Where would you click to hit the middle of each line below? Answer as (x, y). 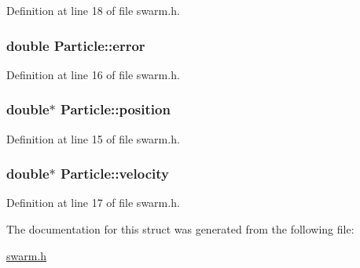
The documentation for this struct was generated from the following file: (180, 229)
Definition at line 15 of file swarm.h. (93, 138)
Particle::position (116, 109)
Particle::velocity (115, 174)
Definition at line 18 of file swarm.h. (93, 10)
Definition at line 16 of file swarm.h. (93, 74)
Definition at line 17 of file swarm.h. (93, 203)
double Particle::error (76, 45)
